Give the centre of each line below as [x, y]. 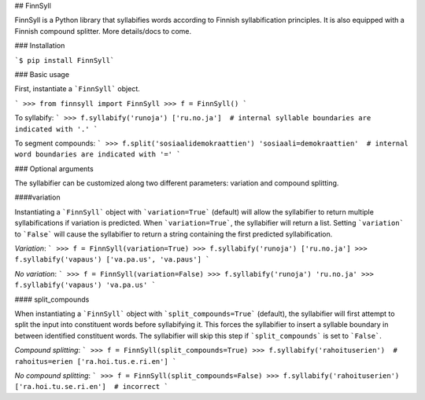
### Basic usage [42, 74]
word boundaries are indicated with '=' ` [98, 154]
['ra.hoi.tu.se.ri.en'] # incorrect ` [91, 387]
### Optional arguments [54, 168]
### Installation [40, 46]
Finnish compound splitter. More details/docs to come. [103, 31]
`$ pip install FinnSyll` [65, 60]
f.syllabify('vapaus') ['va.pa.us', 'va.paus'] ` [112, 260]
